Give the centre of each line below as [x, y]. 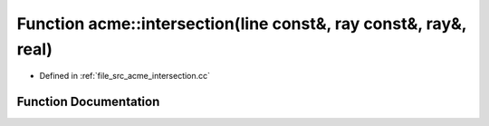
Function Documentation [88, 102]
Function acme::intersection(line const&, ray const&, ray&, [242, 24]
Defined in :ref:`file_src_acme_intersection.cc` [125, 76]
